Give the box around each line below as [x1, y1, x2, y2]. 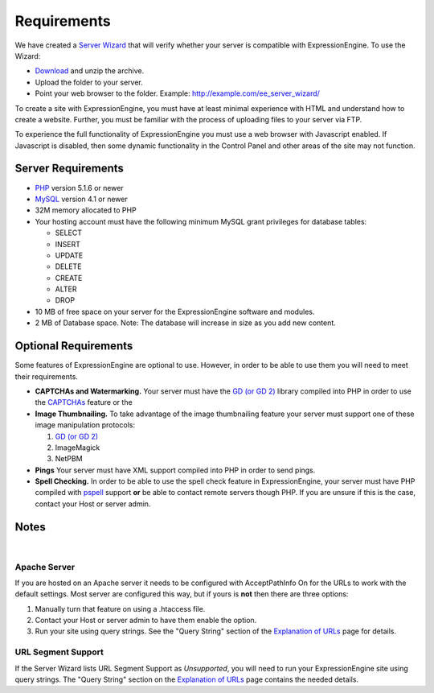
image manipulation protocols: [35, 420, 136, 430]
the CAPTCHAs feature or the [35, 398, 133, 407]
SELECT [55, 228, 82, 237]
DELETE [55, 262, 82, 271]
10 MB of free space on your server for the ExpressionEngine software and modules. [35, 307, 315, 316]
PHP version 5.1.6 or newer [35, 183, 124, 192]
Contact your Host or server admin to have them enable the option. [35, 616, 257, 625]
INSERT [55, 239, 80, 249]
